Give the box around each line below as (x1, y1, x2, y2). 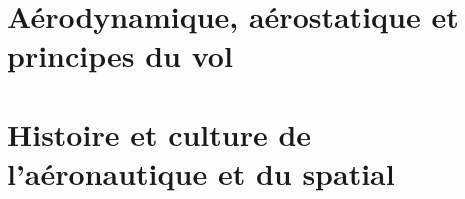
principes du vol (7, 35, 233, 76)
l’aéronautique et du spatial (7, 152, 395, 193)
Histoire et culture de (7, 113, 312, 154)
